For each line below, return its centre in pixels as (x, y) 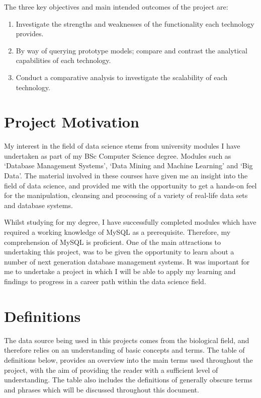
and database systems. (38, 205)
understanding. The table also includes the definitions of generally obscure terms (128, 380)
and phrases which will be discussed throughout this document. (102, 389)
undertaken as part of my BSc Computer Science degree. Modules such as (118, 155)
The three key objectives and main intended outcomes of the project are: (116, 7)
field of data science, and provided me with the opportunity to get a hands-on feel (130, 185)
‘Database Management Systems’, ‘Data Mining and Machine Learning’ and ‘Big (128, 165)
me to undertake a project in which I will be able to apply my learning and (120, 271)
